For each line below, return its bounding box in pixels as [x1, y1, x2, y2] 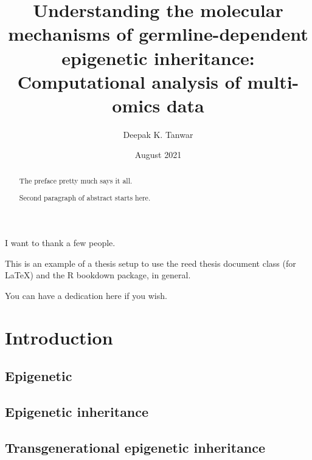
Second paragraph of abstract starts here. [19, 193, 151, 203]
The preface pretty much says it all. [19, 175, 133, 185]
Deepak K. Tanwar [123, 128, 193, 140]
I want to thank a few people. [5, 236, 116, 249]
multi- [247, 69, 299, 94]
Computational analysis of [17, 69, 241, 94]
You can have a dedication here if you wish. [5, 289, 167, 301]
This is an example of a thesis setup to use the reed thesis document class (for [5, 256, 296, 269]
